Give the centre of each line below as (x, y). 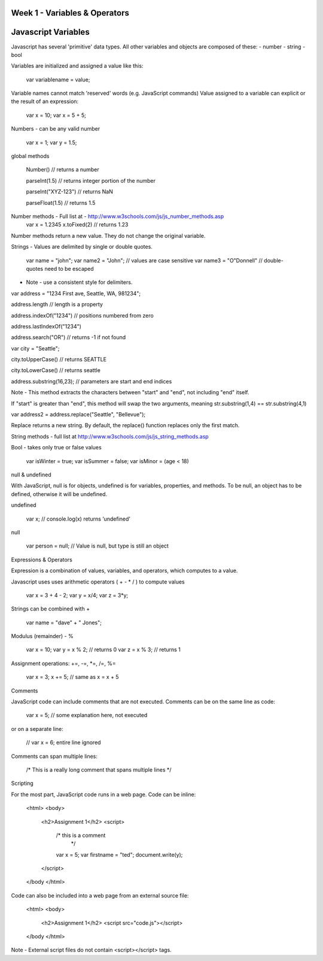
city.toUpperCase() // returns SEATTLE (59, 359)
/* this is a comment (81, 835)
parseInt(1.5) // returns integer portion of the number (91, 180)
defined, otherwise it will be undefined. (59, 494)
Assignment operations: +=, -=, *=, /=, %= (63, 663)
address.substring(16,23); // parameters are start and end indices (92, 381)
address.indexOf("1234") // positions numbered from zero (82, 315)
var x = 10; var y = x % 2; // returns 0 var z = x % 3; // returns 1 (103, 649)
